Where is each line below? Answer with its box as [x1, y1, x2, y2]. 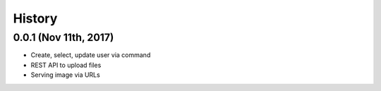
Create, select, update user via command [30, 51, 151, 59]
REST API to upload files [30, 61, 102, 69]
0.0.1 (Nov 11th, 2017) [13, 31, 114, 44]
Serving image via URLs [30, 71, 100, 79]
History [13, 11, 58, 26]
